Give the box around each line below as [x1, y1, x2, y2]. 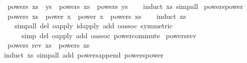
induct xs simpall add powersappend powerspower [4, 49, 164, 60]
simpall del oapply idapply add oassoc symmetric [14, 20, 173, 31]
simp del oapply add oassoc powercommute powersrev [21, 30, 197, 40]
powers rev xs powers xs [7, 40, 90, 50]
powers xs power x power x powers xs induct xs [7, 10, 186, 21]
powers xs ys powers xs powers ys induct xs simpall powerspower [7, 1, 243, 11]
